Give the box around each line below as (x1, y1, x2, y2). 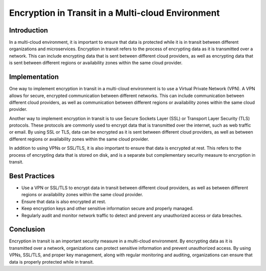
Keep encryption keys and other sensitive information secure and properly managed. (21, 205, 194, 211)
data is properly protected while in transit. (9, 259, 94, 265)
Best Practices (9, 171, 55, 180)
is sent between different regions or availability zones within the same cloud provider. (9, 60, 183, 66)
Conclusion (9, 225, 45, 234)
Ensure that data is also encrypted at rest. (21, 199, 106, 204)
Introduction (9, 26, 48, 34)
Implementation (9, 73, 59, 81)
